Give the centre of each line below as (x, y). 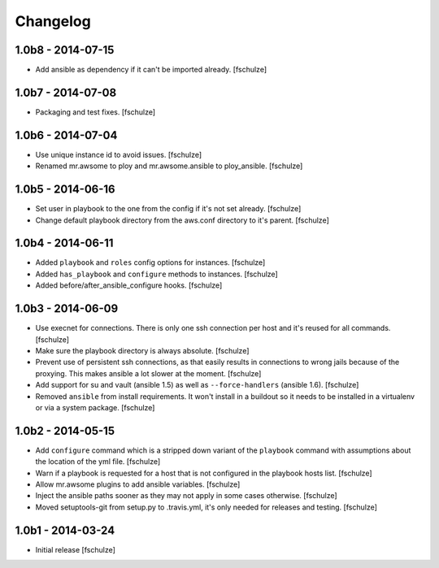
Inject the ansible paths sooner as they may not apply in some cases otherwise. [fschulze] (186, 496)
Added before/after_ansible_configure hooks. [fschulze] (129, 285)
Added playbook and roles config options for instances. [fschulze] (150, 262)
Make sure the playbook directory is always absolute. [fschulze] (142, 350)
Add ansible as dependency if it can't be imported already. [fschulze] (151, 70)
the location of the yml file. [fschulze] (98, 462)
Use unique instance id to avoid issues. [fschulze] (119, 154)
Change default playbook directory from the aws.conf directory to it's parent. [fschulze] (182, 220)
